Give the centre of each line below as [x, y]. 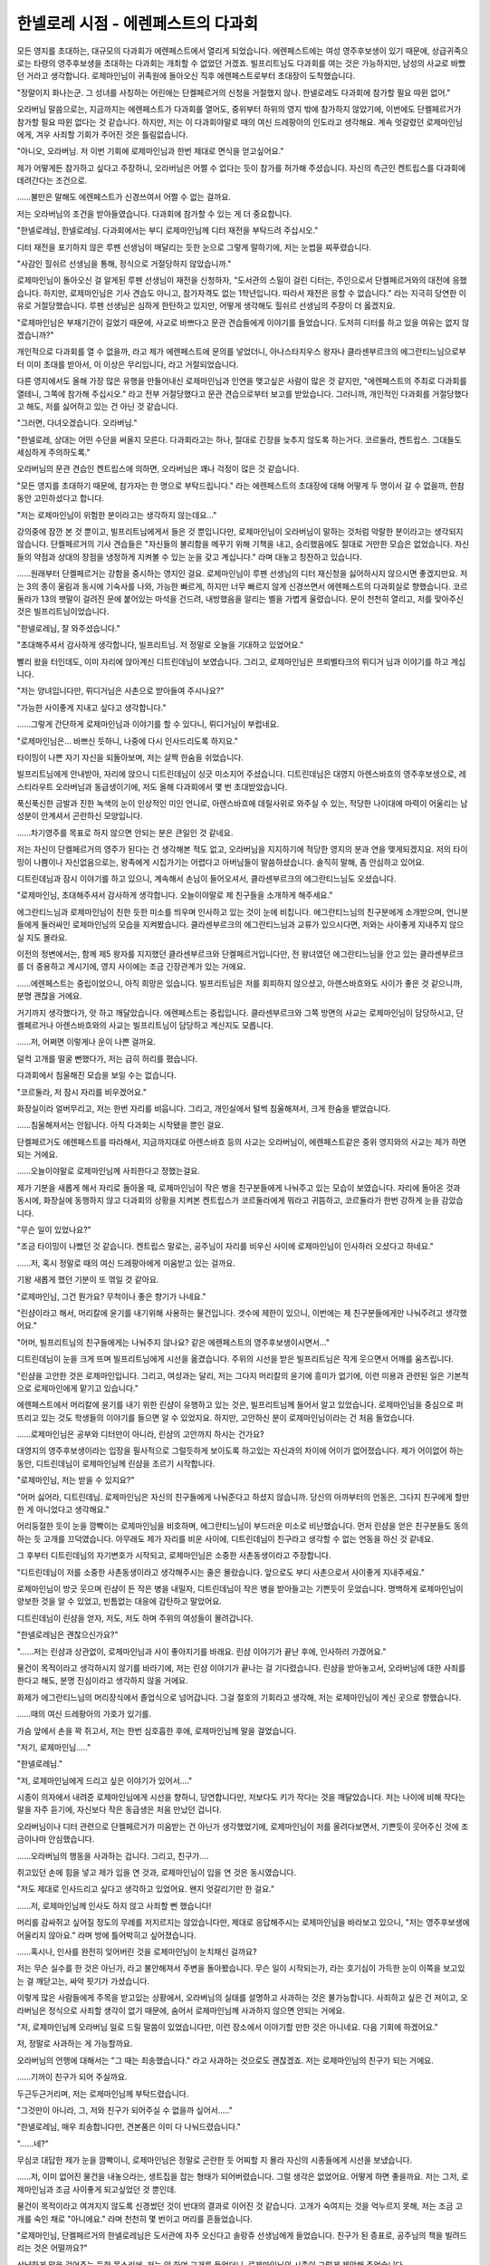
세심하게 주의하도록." [53, 452]
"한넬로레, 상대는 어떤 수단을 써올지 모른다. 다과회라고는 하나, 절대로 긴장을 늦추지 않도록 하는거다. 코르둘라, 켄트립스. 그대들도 [239, 439]
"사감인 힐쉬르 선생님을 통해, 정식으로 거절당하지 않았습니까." [124, 264]
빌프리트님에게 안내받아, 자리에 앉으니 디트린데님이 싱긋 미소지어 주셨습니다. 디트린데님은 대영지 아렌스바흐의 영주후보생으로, [237, 774]
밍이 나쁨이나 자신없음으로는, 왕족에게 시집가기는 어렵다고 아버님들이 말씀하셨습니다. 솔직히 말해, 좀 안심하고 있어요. [221, 862]
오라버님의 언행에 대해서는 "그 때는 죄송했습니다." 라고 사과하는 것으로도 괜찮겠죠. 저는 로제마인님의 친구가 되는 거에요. [225, 2060]
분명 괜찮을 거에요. [49, 996]
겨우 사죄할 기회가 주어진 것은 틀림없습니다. [112, 134]
